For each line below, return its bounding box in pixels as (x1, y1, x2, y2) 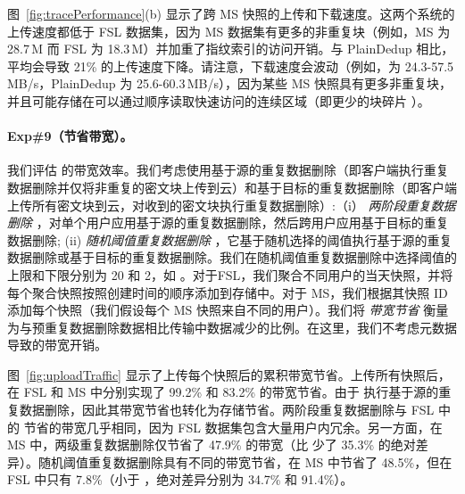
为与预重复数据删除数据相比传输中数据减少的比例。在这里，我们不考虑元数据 (7, 317, 457, 336)
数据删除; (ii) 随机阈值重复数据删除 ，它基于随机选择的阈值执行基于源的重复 (7, 230, 453, 249)
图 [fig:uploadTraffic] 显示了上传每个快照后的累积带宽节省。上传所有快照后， (7, 365, 451, 383)
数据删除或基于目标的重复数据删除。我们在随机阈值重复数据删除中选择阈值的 (7, 248, 457, 267)
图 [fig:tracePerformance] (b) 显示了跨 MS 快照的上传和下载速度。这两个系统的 (7, 4, 455, 22)
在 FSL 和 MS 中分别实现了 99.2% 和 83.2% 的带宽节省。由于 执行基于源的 (7, 383, 439, 401)
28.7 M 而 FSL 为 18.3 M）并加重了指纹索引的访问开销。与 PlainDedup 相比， (7, 39, 454, 58)
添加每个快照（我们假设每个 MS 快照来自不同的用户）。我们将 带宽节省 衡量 (7, 301, 449, 319)
